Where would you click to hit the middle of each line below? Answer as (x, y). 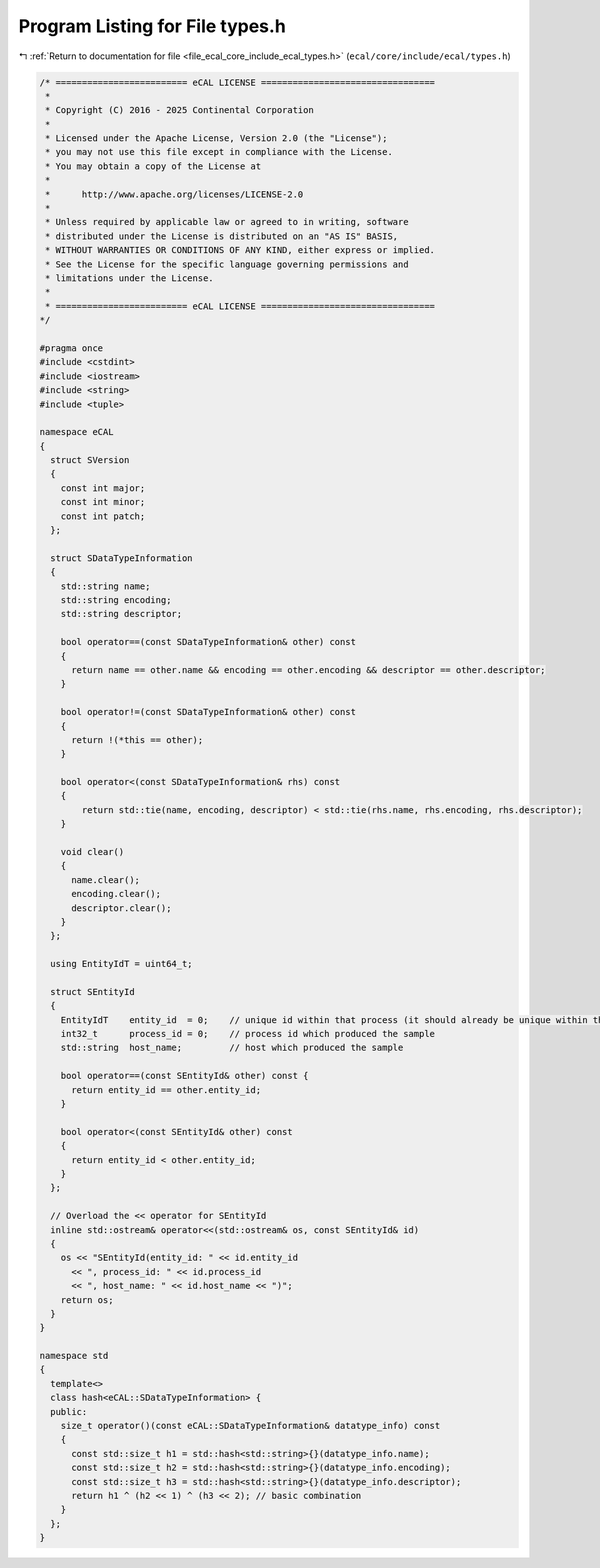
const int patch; (103, 516)
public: (69, 1411)
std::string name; (105, 586)
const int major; (103, 488)
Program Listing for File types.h (152, 26)
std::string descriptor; (121, 614)
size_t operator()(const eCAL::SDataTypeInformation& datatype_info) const (250, 1426)
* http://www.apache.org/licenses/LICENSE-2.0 (174, 194)
